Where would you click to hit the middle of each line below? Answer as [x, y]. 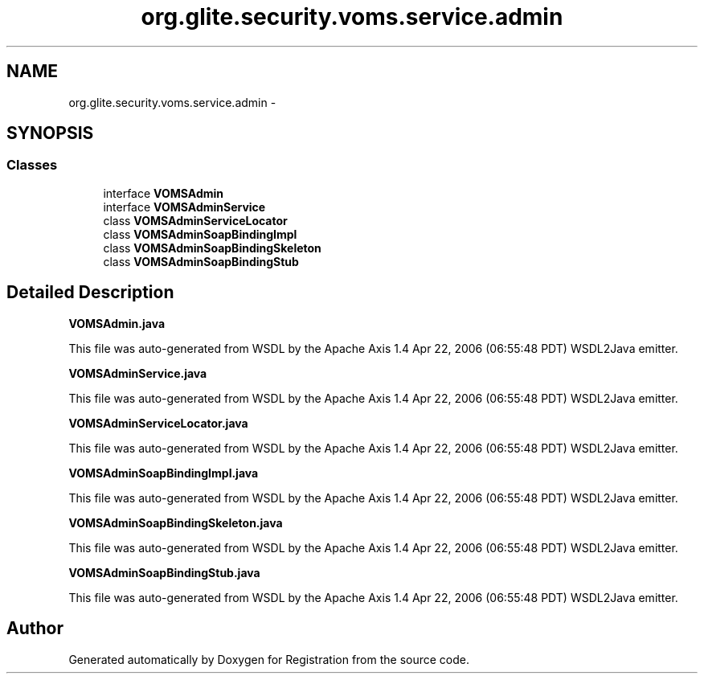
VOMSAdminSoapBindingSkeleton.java [176, 522]
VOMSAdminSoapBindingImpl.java [164, 473]
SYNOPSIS [50, 133]
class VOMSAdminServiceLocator [195, 220]
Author [35, 629]
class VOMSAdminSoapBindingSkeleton [212, 248]
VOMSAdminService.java [138, 373]
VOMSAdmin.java [117, 323]
